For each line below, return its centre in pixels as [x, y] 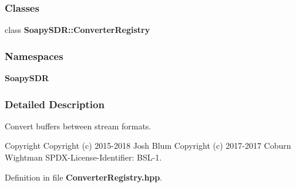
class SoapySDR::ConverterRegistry [78, 30]
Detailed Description [55, 104]
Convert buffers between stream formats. [78, 126]
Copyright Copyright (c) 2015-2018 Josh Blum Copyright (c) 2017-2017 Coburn [148, 146]
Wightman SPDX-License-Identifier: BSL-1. [83, 157]
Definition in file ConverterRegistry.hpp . [84, 177]
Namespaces [34, 56]
